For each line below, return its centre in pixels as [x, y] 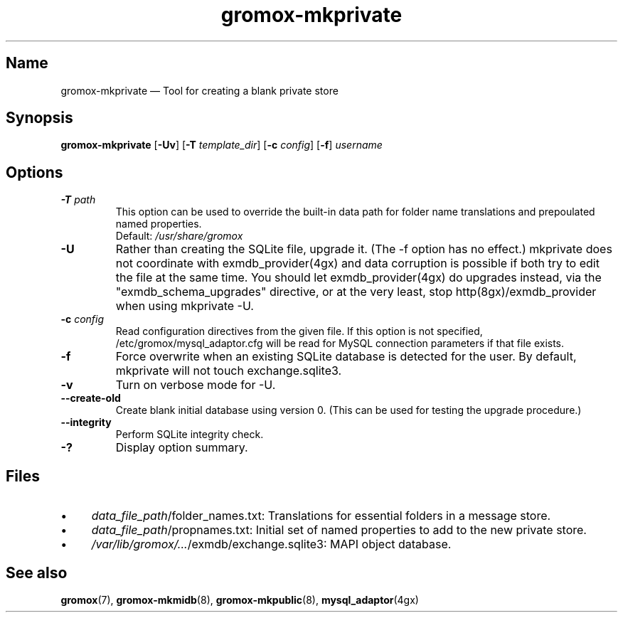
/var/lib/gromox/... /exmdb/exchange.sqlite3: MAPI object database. [271, 544]
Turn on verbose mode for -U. [196, 385]
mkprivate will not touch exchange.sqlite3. [229, 371]
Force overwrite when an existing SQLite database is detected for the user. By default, [346, 357]
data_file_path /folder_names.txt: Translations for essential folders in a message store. [321, 516]
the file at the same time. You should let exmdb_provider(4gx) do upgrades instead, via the [358, 278]
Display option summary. [182, 448]
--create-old [91, 398]
